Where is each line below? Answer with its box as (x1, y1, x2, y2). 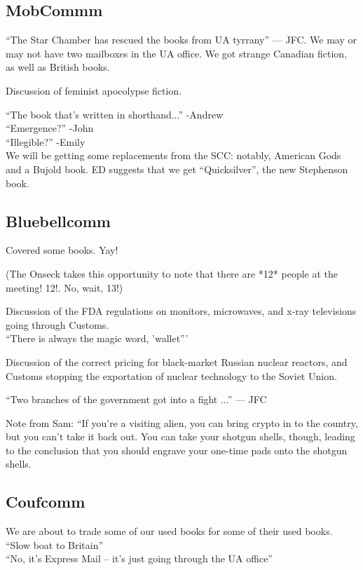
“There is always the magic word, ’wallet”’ (6, 331, 189, 346)
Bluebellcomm (6, 210, 111, 231)
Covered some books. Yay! (6, 243, 118, 257)
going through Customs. (6, 317, 109, 332)
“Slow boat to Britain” (6, 537, 104, 552)
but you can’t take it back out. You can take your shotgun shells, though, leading (6, 429, 355, 444)
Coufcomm (6, 491, 85, 513)
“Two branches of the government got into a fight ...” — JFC (6, 392, 267, 407)
